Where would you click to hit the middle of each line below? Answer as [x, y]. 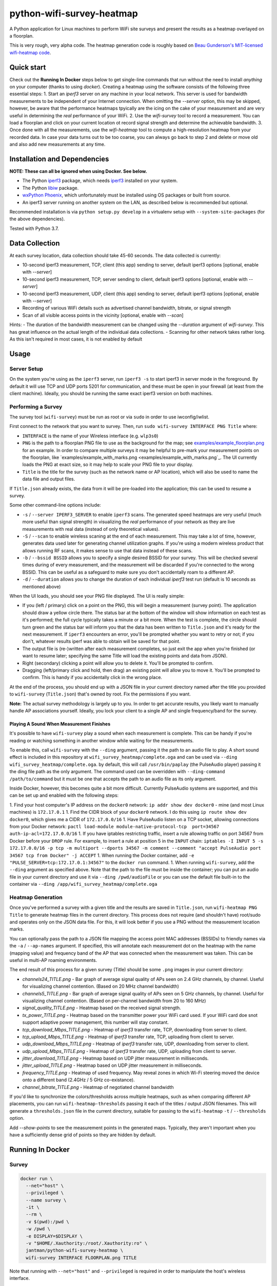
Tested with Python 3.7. [34, 228]
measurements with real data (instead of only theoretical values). [91, 529]
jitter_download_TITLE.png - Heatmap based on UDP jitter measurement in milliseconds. [115, 1058]
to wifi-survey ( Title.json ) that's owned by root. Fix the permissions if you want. [100, 694]
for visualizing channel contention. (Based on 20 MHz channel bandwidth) [101, 986]
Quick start [28, 67]
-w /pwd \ [38, 1229]
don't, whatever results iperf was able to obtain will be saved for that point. [101, 641]
